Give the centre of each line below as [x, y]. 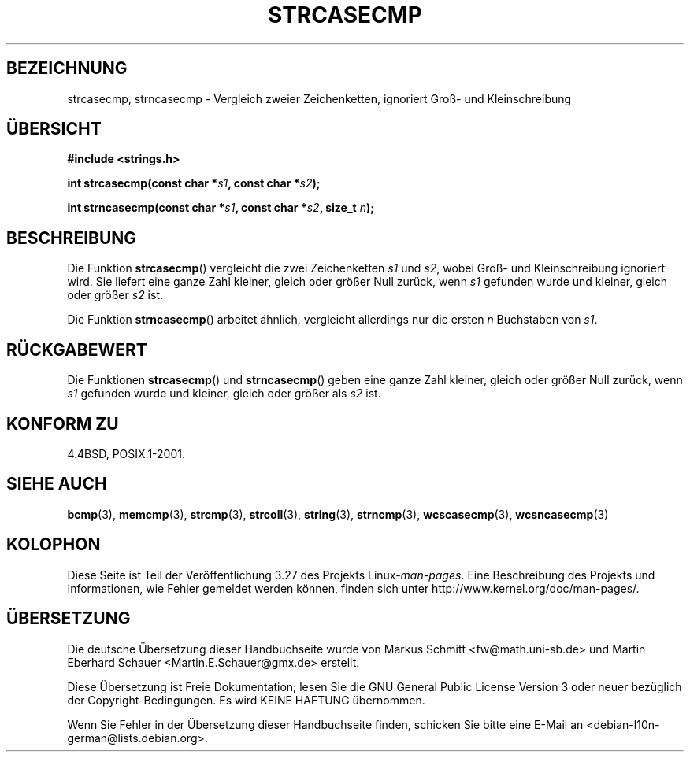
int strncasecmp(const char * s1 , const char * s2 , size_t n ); [221, 208]
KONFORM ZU [63, 423]
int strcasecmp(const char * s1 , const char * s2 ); [194, 183]
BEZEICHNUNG [67, 68]
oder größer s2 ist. [115, 295]
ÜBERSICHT [54, 129]
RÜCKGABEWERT [77, 349]
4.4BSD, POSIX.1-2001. [126, 453]
